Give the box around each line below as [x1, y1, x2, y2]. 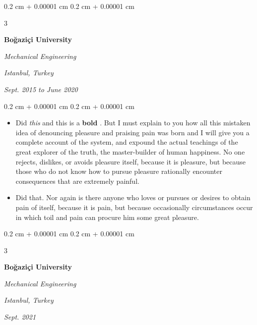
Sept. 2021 [4, 312, 36, 322]
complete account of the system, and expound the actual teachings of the [15, 137, 238, 147]
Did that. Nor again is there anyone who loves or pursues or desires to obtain [15, 192, 251, 203]
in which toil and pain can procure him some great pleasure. [15, 212, 199, 222]
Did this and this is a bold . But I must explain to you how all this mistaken [15, 117, 251, 128]
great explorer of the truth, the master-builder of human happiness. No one [15, 146, 245, 157]
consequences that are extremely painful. [15, 175, 139, 186]
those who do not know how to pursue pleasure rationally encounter [15, 166, 222, 176]
